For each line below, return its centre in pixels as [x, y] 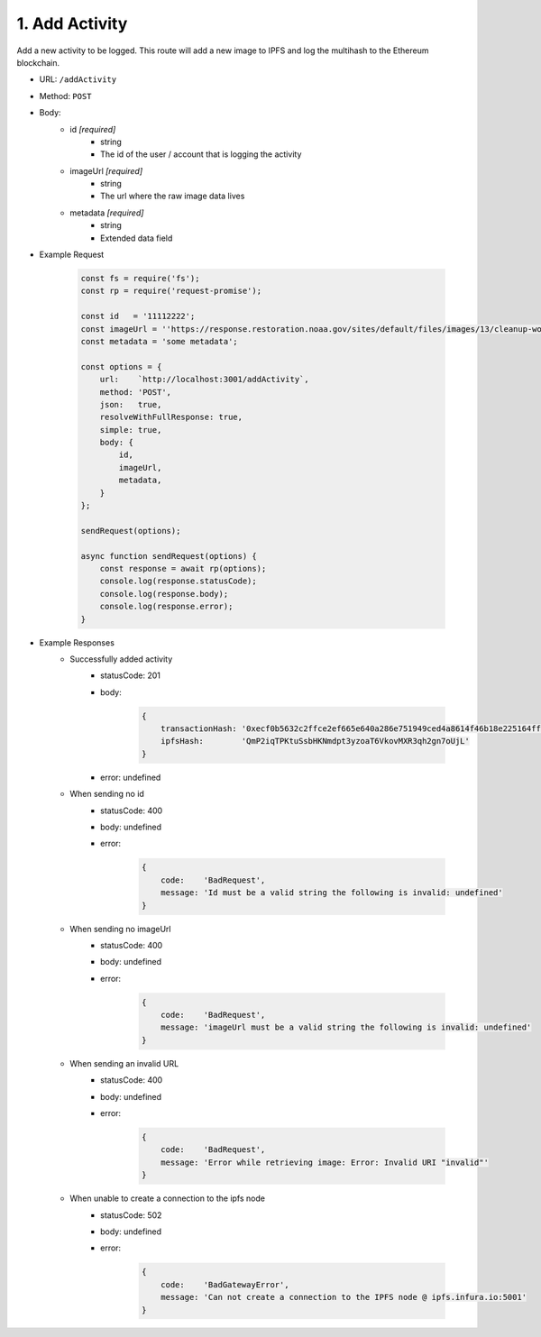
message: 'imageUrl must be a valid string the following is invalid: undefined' [346, 1027]
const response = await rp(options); [183, 568]
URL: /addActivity [78, 79]
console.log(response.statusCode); [178, 581]
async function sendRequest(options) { [169, 556]
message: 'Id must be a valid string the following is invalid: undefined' [332, 893]
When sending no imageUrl [120, 929]
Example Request [72, 255]
